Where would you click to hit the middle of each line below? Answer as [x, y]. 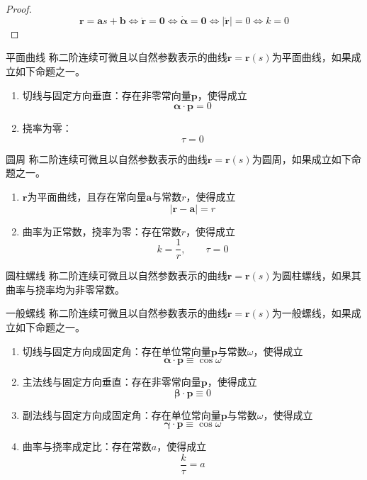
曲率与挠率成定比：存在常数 [87, 446]
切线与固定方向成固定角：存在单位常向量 [117, 351]
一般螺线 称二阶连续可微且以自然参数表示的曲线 [117, 313]
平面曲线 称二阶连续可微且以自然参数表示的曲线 [117, 57]
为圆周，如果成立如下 [301, 158]
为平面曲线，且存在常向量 [87, 196]
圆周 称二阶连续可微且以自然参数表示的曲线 [107, 158]
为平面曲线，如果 [311, 57]
